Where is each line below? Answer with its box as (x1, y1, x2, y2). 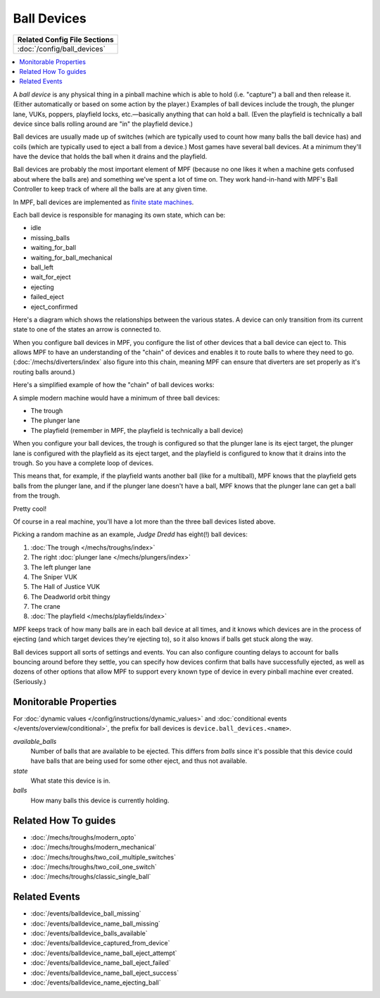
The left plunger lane (30, 563, 91, 571)
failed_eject (30, 293, 65, 301)
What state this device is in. (30, 776, 110, 785)
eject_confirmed (30, 303, 78, 311)
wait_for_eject (30, 273, 71, 282)
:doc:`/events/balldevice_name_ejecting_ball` (30, 978, 161, 987)
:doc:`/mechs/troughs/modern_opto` (30, 833, 137, 841)
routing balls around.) (13, 367, 75, 376)
